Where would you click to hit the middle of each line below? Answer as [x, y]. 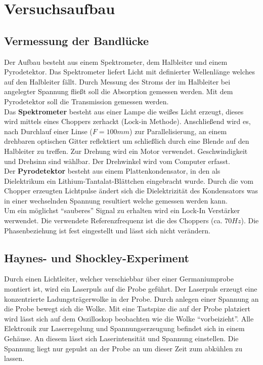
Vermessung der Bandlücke [77, 40]
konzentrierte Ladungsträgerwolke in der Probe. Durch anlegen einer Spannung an [131, 298]
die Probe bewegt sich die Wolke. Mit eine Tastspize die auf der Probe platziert [127, 309]
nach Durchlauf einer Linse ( [48, 131]
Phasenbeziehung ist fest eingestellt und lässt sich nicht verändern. [107, 230]
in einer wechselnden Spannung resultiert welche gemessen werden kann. [116, 200]
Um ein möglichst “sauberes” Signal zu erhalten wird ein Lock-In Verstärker [122, 210]
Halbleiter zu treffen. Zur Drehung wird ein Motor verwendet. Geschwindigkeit [126, 151]
